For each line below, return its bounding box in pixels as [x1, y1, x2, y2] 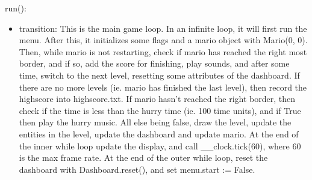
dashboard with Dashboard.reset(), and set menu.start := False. [19, 163, 255, 175]
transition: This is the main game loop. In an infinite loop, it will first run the [19, 22, 307, 34]
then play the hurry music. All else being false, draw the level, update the [19, 116, 292, 128]
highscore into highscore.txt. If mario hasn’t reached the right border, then [19, 92, 296, 105]
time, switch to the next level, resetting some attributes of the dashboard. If [19, 68, 300, 81]
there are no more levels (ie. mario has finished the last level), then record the [19, 80, 307, 93]
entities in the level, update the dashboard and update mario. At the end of [19, 127, 299, 140]
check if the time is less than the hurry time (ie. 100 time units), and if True [19, 104, 301, 116]
